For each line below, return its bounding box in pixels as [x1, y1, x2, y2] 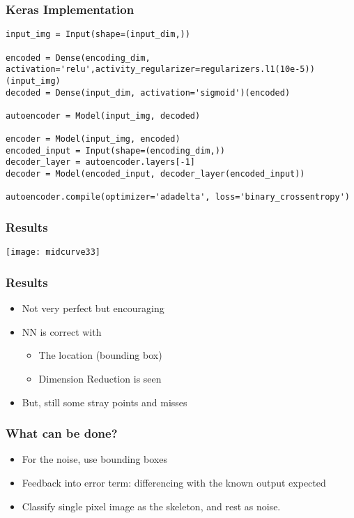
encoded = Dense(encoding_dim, [6, 52, 151, 63]
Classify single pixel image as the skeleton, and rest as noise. [22, 498, 281, 513]
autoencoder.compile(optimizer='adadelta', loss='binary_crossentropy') [6, 192, 350, 202]
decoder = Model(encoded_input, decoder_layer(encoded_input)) [6, 169, 305, 179]
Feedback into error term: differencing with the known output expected [22, 475, 326, 489]
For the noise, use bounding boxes [22, 452, 167, 466]
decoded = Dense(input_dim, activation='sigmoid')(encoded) [6, 87, 291, 98]
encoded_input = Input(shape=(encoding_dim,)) [6, 145, 225, 156]
